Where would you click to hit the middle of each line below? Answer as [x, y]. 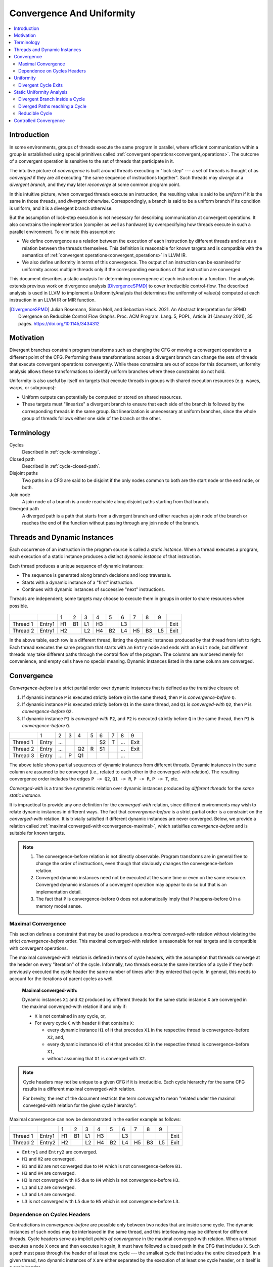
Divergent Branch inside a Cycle [52, 99]
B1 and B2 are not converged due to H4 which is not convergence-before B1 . [102, 1166]
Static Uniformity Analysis [41, 92]
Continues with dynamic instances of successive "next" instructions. [94, 589]
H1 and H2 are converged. [49, 1159]
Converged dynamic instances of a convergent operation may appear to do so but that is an [131, 885]
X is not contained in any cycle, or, [70, 1016]
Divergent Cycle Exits [41, 85]
